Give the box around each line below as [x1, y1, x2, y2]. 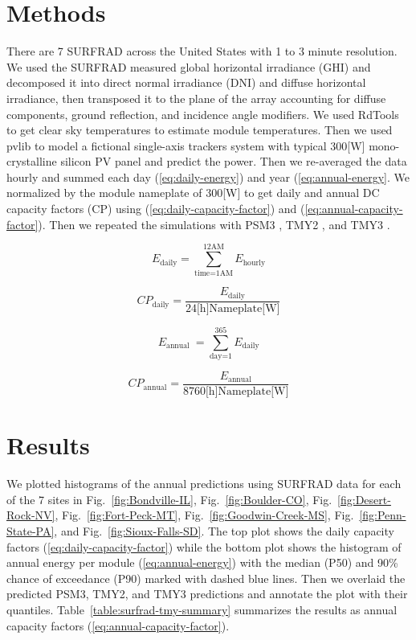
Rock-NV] [6, 507, 55, 523]
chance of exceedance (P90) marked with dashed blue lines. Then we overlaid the [6, 569, 406, 586]
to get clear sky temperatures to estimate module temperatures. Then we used [6, 121, 393, 138]
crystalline [6, 153, 57, 170]
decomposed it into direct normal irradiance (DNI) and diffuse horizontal [6, 74, 366, 91]
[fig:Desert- [337, 490, 391, 507]
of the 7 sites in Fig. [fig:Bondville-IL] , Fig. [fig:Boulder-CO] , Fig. [6, 490, 332, 507]
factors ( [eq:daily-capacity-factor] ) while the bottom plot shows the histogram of [6, 538, 402, 555]
